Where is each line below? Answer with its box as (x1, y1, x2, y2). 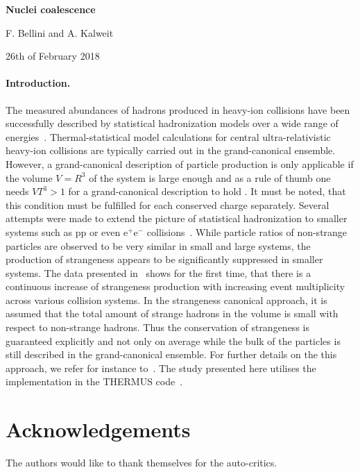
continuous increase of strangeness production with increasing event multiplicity (6, 279, 345, 294)
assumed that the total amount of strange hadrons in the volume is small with (6, 306, 338, 321)
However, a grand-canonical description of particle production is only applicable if (6, 156, 354, 171)
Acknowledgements (6, 415, 191, 444)
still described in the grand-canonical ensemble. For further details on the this (6, 347, 337, 362)
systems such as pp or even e (6, 224, 128, 239)
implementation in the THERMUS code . (6, 374, 183, 389)
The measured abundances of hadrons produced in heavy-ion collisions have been (6, 102, 350, 117)
